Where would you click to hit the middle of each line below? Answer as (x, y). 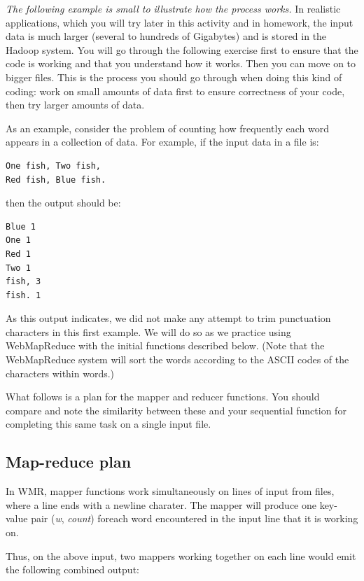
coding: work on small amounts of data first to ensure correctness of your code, (175, 91)
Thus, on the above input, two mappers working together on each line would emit (181, 555)
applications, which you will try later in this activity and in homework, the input (180, 22)
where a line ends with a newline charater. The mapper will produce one (161, 504)
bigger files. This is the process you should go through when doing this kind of (174, 77)
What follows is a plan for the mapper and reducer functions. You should (163, 397)
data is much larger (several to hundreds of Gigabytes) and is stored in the (166, 36)
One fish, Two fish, (54, 166)
